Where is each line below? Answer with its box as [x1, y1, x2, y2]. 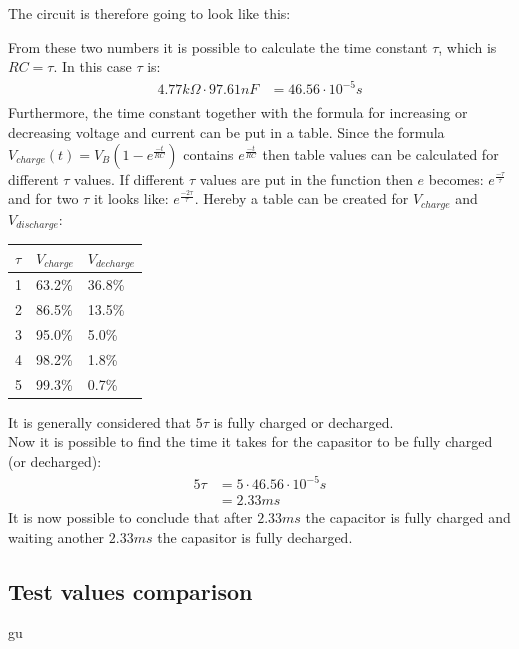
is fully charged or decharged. [213, 411, 394, 432]
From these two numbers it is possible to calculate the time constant [8, 36, 428, 57]
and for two [8, 188, 79, 209]
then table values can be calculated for [262, 143, 499, 164]
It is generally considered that [8, 411, 192, 432]
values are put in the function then [199, 168, 413, 189]
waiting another [8, 526, 105, 547]
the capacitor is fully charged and [305, 507, 511, 528]
